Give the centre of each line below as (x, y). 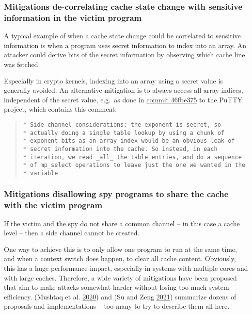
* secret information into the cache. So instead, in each (120, 149)
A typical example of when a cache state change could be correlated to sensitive (122, 36)
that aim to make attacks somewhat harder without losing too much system (117, 287)
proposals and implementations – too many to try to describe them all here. (117, 306)
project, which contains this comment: (61, 109)
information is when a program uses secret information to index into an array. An (125, 45)
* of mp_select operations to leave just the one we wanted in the (134, 165)
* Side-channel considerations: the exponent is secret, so (122, 124)
